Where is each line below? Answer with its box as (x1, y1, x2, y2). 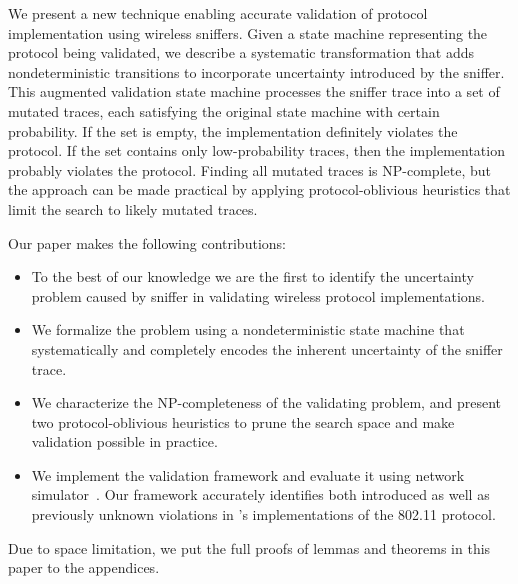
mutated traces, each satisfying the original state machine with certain (8, 100, 440, 121)
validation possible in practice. (31, 431, 218, 452)
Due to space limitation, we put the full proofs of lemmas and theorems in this (8, 537, 491, 558)
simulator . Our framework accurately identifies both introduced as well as (31, 484, 490, 505)
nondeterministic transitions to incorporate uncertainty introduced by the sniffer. (8, 61, 505, 82)
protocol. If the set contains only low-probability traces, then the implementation (8, 140, 505, 161)
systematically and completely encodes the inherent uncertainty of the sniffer (31, 338, 503, 359)
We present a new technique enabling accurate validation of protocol (8, 3, 428, 23)
